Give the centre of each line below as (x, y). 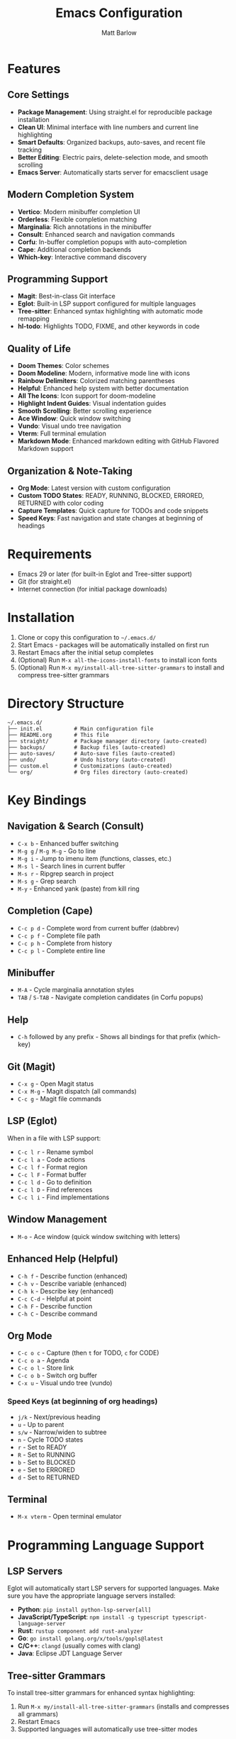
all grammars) (38, 1714)
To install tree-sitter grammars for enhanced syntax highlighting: (101, 1693)
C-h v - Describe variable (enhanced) (72, 1283)
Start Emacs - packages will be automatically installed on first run (113, 645)
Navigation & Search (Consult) (75, 827)
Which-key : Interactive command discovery (82, 257)
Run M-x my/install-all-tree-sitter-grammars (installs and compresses (123, 1706)
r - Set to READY (42, 1447)
